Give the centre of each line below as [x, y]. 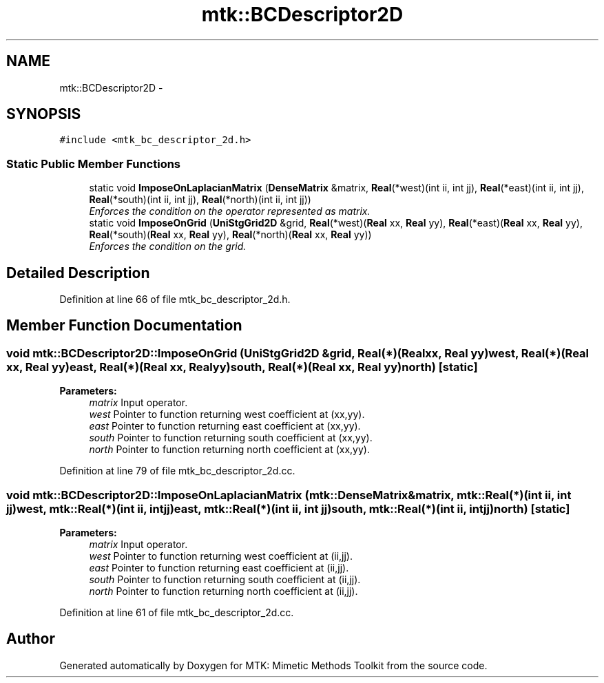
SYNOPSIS [44, 114]
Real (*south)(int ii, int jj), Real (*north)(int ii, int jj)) [200, 200]
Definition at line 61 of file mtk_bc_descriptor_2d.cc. [177, 612]
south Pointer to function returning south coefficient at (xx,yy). [231, 438]
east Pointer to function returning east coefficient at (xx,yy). [225, 426]
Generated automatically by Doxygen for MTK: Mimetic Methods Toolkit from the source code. [273, 665]
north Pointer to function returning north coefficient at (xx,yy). [229, 450]
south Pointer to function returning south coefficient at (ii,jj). [225, 579]
